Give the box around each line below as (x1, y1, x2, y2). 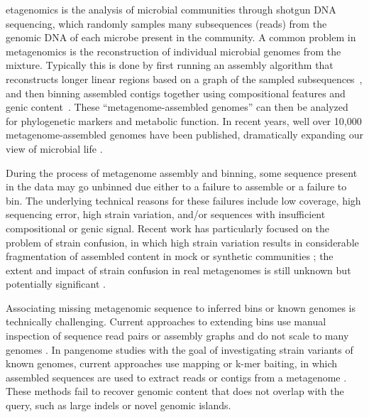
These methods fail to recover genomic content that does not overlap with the (6, 384, 344, 399)
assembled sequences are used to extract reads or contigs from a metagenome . (6, 369, 347, 384)
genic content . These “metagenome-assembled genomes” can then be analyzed (6, 99, 348, 114)
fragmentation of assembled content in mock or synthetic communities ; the (6, 249, 334, 264)
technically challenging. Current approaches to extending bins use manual (6, 314, 326, 329)
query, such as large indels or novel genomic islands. (6, 398, 231, 413)
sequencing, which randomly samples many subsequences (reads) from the (6, 16, 327, 31)
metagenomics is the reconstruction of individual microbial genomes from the (6, 43, 341, 58)
